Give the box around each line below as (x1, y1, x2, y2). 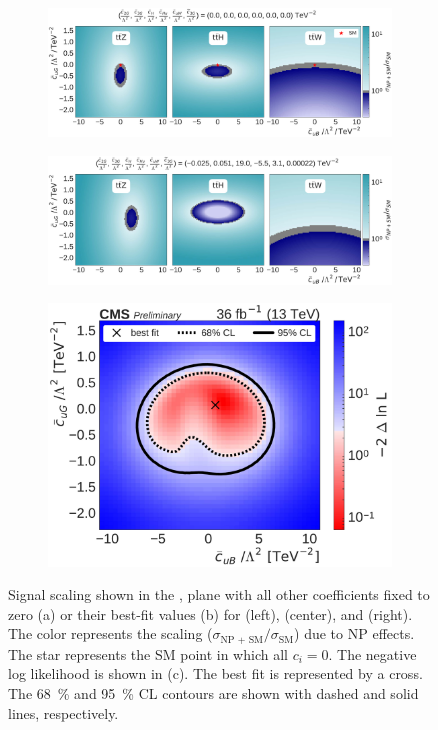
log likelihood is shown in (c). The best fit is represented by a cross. (8, 663, 423, 684)
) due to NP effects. (294, 623, 415, 644)
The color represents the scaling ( (8, 623, 213, 644)
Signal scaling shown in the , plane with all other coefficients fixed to (8, 584, 430, 605)
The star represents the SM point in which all (8, 643, 288, 664)
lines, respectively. (8, 702, 119, 723)
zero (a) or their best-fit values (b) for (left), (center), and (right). (8, 603, 413, 624)
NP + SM (220, 634, 264, 645)
